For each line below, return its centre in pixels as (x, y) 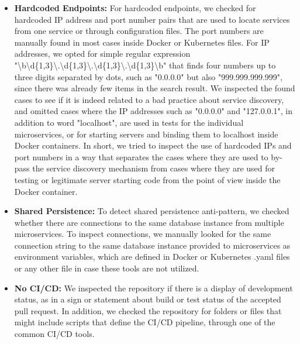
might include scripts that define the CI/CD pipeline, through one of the (145, 322)
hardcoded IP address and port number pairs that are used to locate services (152, 19)
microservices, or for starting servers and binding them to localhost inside (146, 134)
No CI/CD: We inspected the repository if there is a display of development (154, 288)
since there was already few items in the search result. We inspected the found (155, 88)
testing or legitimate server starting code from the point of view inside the (147, 179)
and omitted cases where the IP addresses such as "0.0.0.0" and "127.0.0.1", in (153, 111)
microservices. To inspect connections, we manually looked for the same (143, 234)
